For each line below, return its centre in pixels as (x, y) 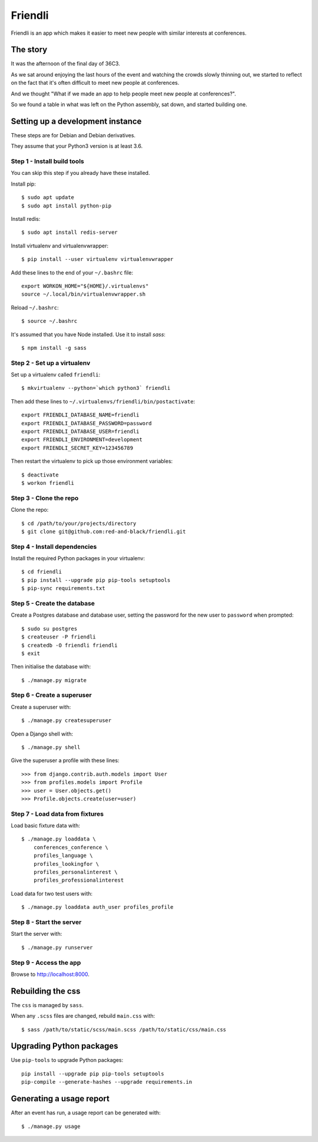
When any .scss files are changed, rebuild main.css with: (83, 1016)
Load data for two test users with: (52, 893)
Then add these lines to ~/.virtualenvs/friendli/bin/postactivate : (103, 401)
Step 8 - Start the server (46, 922)
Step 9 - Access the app (46, 962)
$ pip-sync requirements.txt (63, 588)
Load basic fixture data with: (46, 826)
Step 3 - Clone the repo (45, 498)
